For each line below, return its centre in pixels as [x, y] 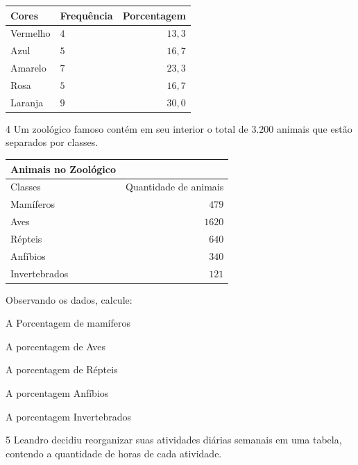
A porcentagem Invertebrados [69, 416]
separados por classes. [52, 142]
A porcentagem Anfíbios [57, 393]
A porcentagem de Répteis [62, 369]
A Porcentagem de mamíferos [68, 323]
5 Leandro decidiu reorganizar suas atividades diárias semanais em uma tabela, [174, 440]
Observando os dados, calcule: [69, 299]
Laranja [27, 102]
